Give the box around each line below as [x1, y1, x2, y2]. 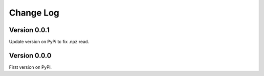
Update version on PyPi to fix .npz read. [9, 39, 89, 45]
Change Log [9, 7, 60, 18]
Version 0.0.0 [9, 51, 51, 59]
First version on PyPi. [9, 64, 52, 70]
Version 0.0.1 [9, 26, 50, 34]
